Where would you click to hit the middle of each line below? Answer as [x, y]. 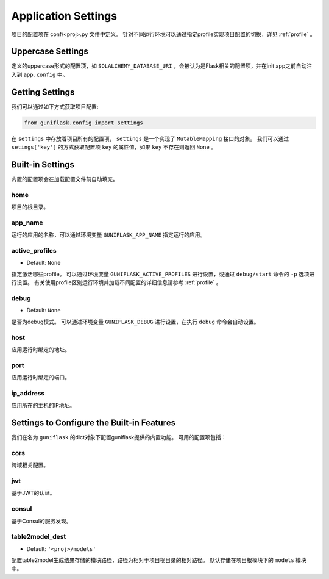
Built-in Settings [43, 164]
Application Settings [64, 16]
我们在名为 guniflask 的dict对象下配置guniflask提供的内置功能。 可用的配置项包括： [119, 437]
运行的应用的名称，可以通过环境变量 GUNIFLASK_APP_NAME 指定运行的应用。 [108, 235]
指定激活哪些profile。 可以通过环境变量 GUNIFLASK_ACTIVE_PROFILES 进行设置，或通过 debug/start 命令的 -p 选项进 [163, 274]
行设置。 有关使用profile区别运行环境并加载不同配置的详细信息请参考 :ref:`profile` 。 [116, 282]
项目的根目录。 [30, 207]
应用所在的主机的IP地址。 [43, 405]
